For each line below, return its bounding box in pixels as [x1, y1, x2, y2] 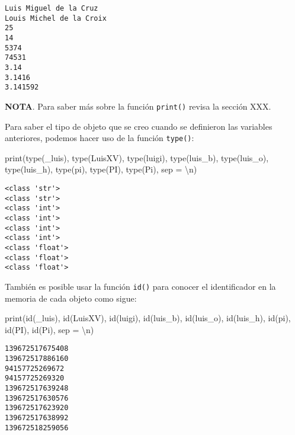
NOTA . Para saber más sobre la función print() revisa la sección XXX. [5, 100, 271, 112]
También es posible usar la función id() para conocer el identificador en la [5, 280, 276, 292]
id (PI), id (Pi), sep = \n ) [5, 323, 94, 335]
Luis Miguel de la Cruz [5, 4, 98, 12]
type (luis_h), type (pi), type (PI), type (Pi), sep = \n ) [5, 163, 197, 175]
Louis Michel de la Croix [5, 14, 107, 23]
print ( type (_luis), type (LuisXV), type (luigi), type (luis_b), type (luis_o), [5, 151, 269, 164]
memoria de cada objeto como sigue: [5, 292, 137, 304]
